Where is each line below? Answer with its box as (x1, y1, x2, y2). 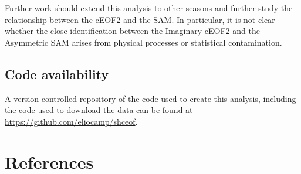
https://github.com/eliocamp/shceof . (5, 115, 138, 127)
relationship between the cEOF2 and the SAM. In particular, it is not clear (5, 13, 275, 25)
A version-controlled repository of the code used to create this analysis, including (5, 92, 296, 104)
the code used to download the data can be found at (5, 104, 193, 116)
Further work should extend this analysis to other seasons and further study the (5, 2, 293, 13)
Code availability (5, 64, 109, 83)
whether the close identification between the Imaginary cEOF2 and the (5, 25, 260, 37)
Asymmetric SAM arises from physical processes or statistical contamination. (5, 36, 282, 48)
